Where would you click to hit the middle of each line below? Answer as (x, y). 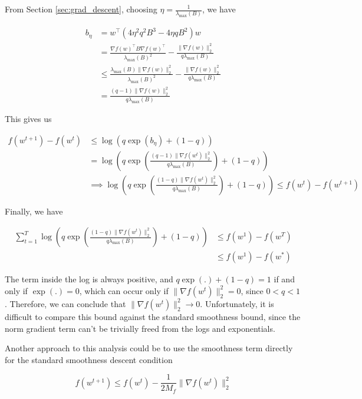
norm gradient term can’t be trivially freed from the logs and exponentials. (140, 328)
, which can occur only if (124, 290)
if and (284, 279)
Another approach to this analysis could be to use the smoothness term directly (149, 348)
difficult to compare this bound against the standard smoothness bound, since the (153, 316)
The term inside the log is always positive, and (89, 279)
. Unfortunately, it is (237, 303)
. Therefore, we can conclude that (65, 303)
